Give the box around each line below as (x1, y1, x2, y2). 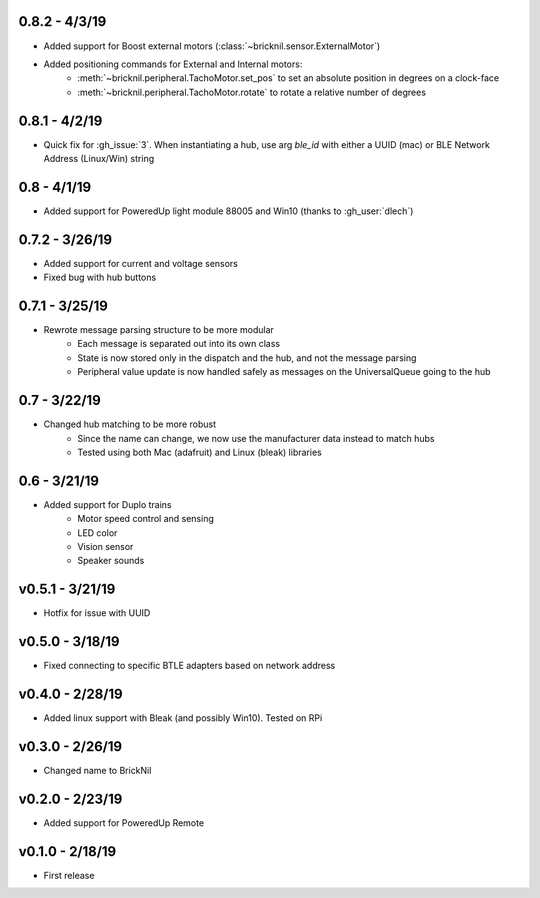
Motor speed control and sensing (77, 513, 214, 525)
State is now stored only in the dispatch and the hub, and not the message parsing (77, 351, 417, 364)
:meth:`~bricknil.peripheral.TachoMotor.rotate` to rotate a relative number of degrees (77, 86, 427, 98)
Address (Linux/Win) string (43, 152, 155, 164)
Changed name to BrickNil (43, 765, 152, 777)
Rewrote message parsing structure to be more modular (43, 324, 275, 336)
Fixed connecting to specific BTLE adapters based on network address (43, 660, 336, 672)
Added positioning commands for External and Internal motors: (43, 58, 303, 70)
